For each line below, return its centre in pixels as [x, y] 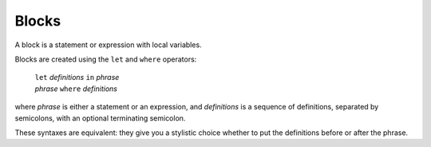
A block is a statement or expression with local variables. [109, 45]
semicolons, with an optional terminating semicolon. [100, 118]
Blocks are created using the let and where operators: [106, 59]
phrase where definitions [76, 89]
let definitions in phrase [77, 77]
